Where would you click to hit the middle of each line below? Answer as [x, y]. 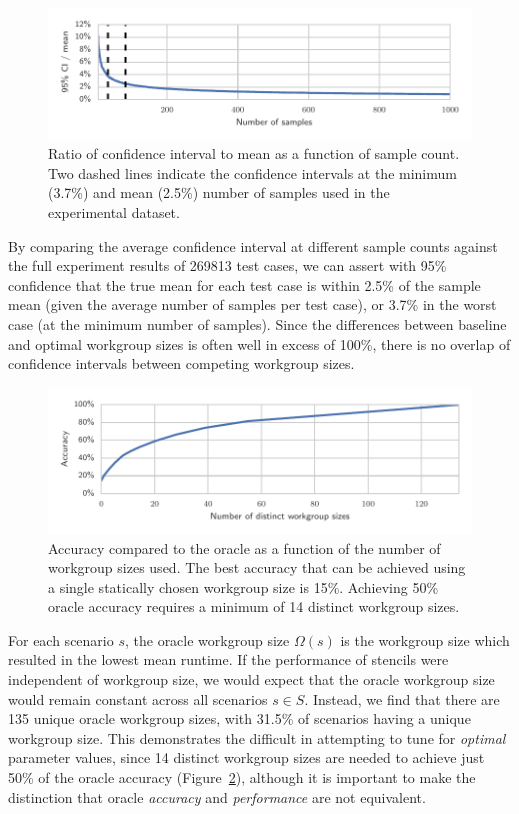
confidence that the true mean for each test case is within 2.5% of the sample [244, 284]
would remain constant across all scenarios [138, 698]
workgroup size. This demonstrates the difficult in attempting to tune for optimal [257, 737]
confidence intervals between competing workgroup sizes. [181, 363]
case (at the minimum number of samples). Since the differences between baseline [257, 323]
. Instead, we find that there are [402, 698]
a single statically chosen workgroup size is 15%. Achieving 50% [243, 586]
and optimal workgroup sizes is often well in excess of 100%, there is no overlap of [259, 343]
